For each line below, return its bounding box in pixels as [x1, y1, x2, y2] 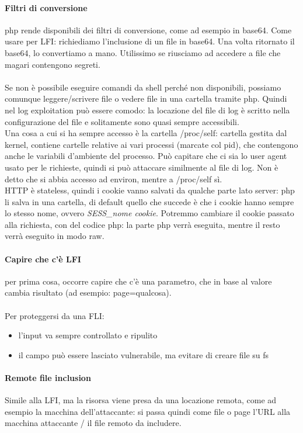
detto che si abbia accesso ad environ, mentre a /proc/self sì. [5, 172, 222, 185]
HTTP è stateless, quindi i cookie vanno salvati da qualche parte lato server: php [5, 184, 295, 196]
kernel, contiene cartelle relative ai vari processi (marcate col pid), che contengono [5, 138, 298, 150]
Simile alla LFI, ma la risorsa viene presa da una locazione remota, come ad [5, 394, 277, 406]
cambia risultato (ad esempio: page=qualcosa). [5, 286, 172, 299]
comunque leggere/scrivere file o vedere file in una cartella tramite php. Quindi [5, 92, 287, 105]
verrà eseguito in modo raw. [5, 230, 105, 242]
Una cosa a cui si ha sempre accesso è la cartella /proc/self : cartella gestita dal [5, 127, 287, 139]
